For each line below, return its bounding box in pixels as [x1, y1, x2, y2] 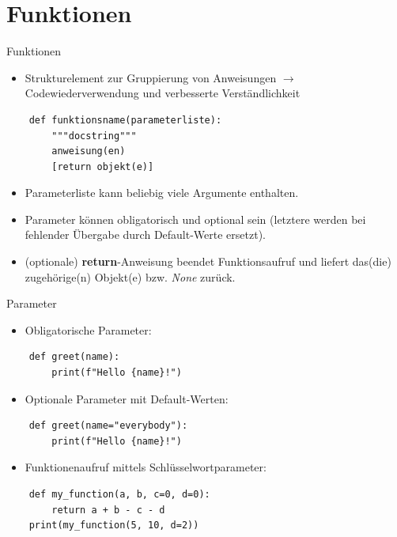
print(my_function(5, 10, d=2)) [28, 520, 199, 531]
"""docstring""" [51, 130, 137, 142]
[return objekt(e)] [51, 161, 154, 172]
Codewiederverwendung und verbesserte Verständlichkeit [25, 85, 301, 101]
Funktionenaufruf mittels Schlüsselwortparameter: [25, 459, 267, 475]
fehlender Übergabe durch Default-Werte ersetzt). [25, 226, 267, 243]
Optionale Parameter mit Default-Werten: [25, 390, 229, 407]
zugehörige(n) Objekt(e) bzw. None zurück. [25, 268, 236, 285]
